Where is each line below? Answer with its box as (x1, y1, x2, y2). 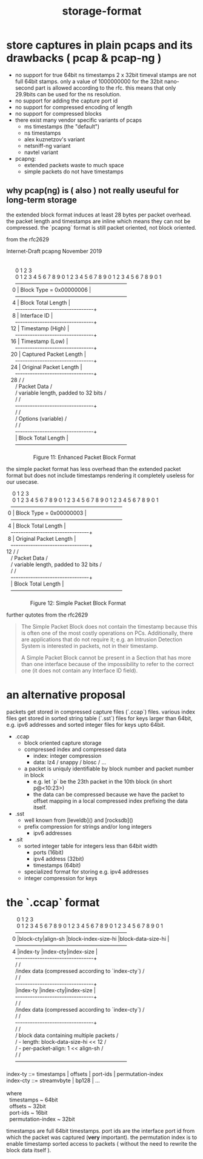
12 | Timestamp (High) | (10, 324, 70, 332)
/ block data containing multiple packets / (15, 1032, 119, 1039)
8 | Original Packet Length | (7, 535, 76, 542)
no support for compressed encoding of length (15, 103, 133, 110)
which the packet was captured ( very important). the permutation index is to (6, 1134, 198, 1141)
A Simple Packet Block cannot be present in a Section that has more (21, 653, 191, 661)
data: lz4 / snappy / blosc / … (33, 758, 107, 766)
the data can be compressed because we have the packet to (33, 790, 185, 798)
